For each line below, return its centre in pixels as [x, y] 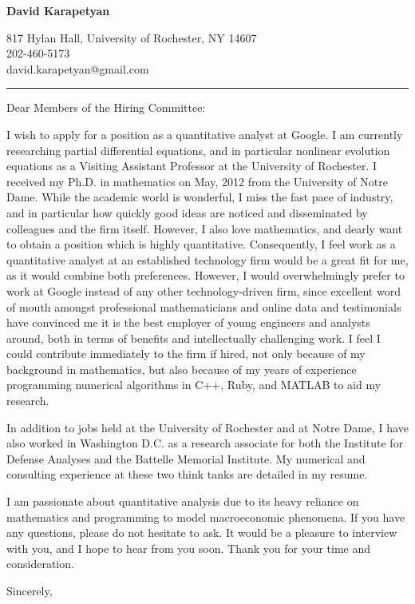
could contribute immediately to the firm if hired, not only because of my [186, 354]
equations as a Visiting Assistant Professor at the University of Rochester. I [192, 166]
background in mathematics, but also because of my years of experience [182, 369]
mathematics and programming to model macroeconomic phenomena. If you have [206, 517]
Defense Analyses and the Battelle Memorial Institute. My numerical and [186, 458]
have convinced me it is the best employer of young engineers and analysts [188, 322]
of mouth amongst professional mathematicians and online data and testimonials [204, 306]
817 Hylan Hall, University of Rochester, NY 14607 [132, 37]
